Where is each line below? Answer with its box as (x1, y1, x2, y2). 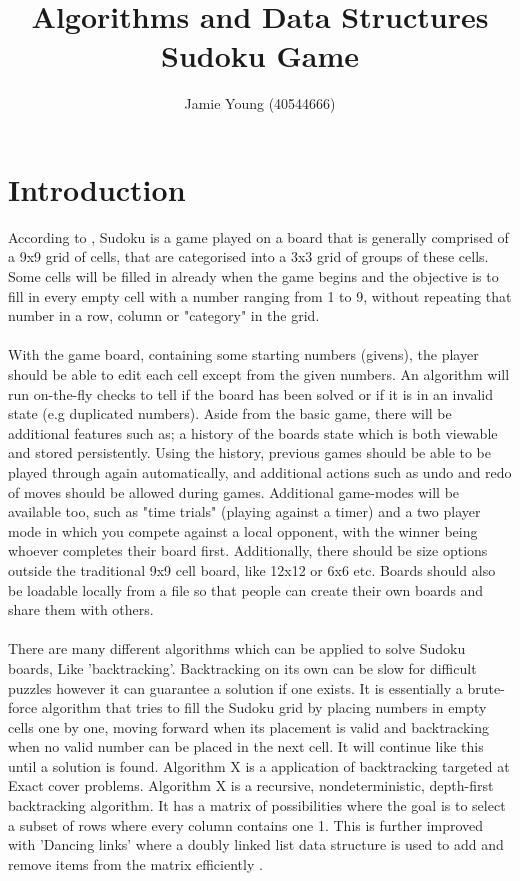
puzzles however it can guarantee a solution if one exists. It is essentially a (8, 677, 463, 698)
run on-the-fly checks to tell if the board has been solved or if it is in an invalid (8, 383, 493, 404)
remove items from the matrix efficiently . (8, 853, 263, 874)
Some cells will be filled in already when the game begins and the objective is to (8, 266, 499, 287)
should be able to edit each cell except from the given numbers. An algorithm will (8, 364, 510, 384)
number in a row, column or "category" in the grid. (8, 305, 320, 326)
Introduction (8, 168, 186, 209)
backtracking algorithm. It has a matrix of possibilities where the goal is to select (8, 795, 506, 816)
